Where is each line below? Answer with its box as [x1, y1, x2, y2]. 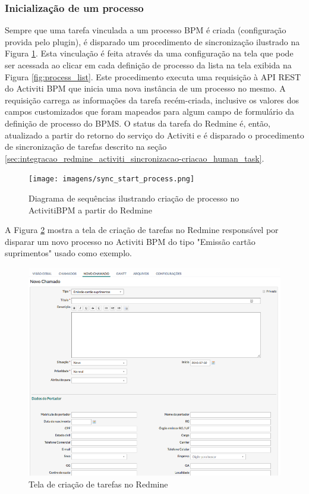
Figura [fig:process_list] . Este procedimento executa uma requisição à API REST [5, 70, 301, 83]
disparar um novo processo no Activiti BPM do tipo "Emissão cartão [5, 235, 256, 247]
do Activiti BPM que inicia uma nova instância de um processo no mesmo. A [5, 82, 286, 95]
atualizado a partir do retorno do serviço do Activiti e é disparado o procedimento [5, 128, 304, 141]
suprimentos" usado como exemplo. [5, 247, 132, 259]
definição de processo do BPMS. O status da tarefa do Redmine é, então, [5, 117, 271, 129]
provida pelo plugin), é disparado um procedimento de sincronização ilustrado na [5, 35, 300, 48]
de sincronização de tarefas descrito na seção [5, 140, 167, 153]
